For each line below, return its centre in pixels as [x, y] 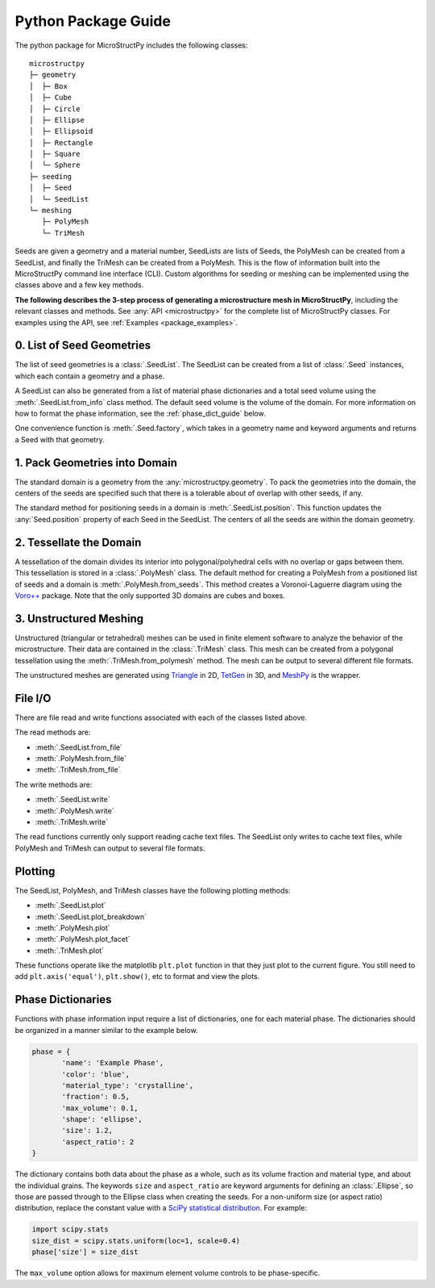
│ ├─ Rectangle [61, 142]
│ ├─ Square [55, 154]
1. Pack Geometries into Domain [96, 463]
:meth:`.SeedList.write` [72, 800]
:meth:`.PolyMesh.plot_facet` [83, 939]
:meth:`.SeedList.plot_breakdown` [91, 917]
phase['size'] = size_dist [85, 1252]
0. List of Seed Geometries [83, 346]
